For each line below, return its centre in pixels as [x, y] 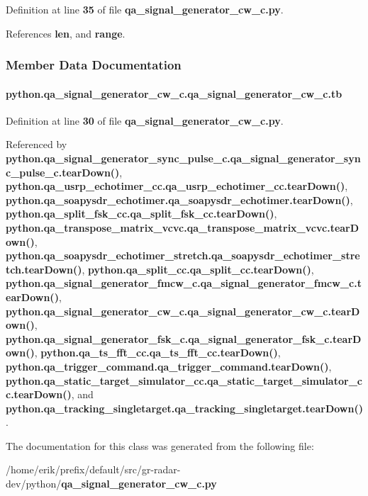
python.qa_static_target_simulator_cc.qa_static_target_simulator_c [184, 380]
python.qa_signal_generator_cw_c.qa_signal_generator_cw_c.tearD [183, 311]
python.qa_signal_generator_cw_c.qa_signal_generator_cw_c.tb [174, 93]
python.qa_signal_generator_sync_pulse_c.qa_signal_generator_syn [183, 158]
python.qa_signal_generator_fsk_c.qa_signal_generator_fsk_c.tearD [184, 338]
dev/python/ [34, 484]
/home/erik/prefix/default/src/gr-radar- [93, 469]
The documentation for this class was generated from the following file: [160, 445]
